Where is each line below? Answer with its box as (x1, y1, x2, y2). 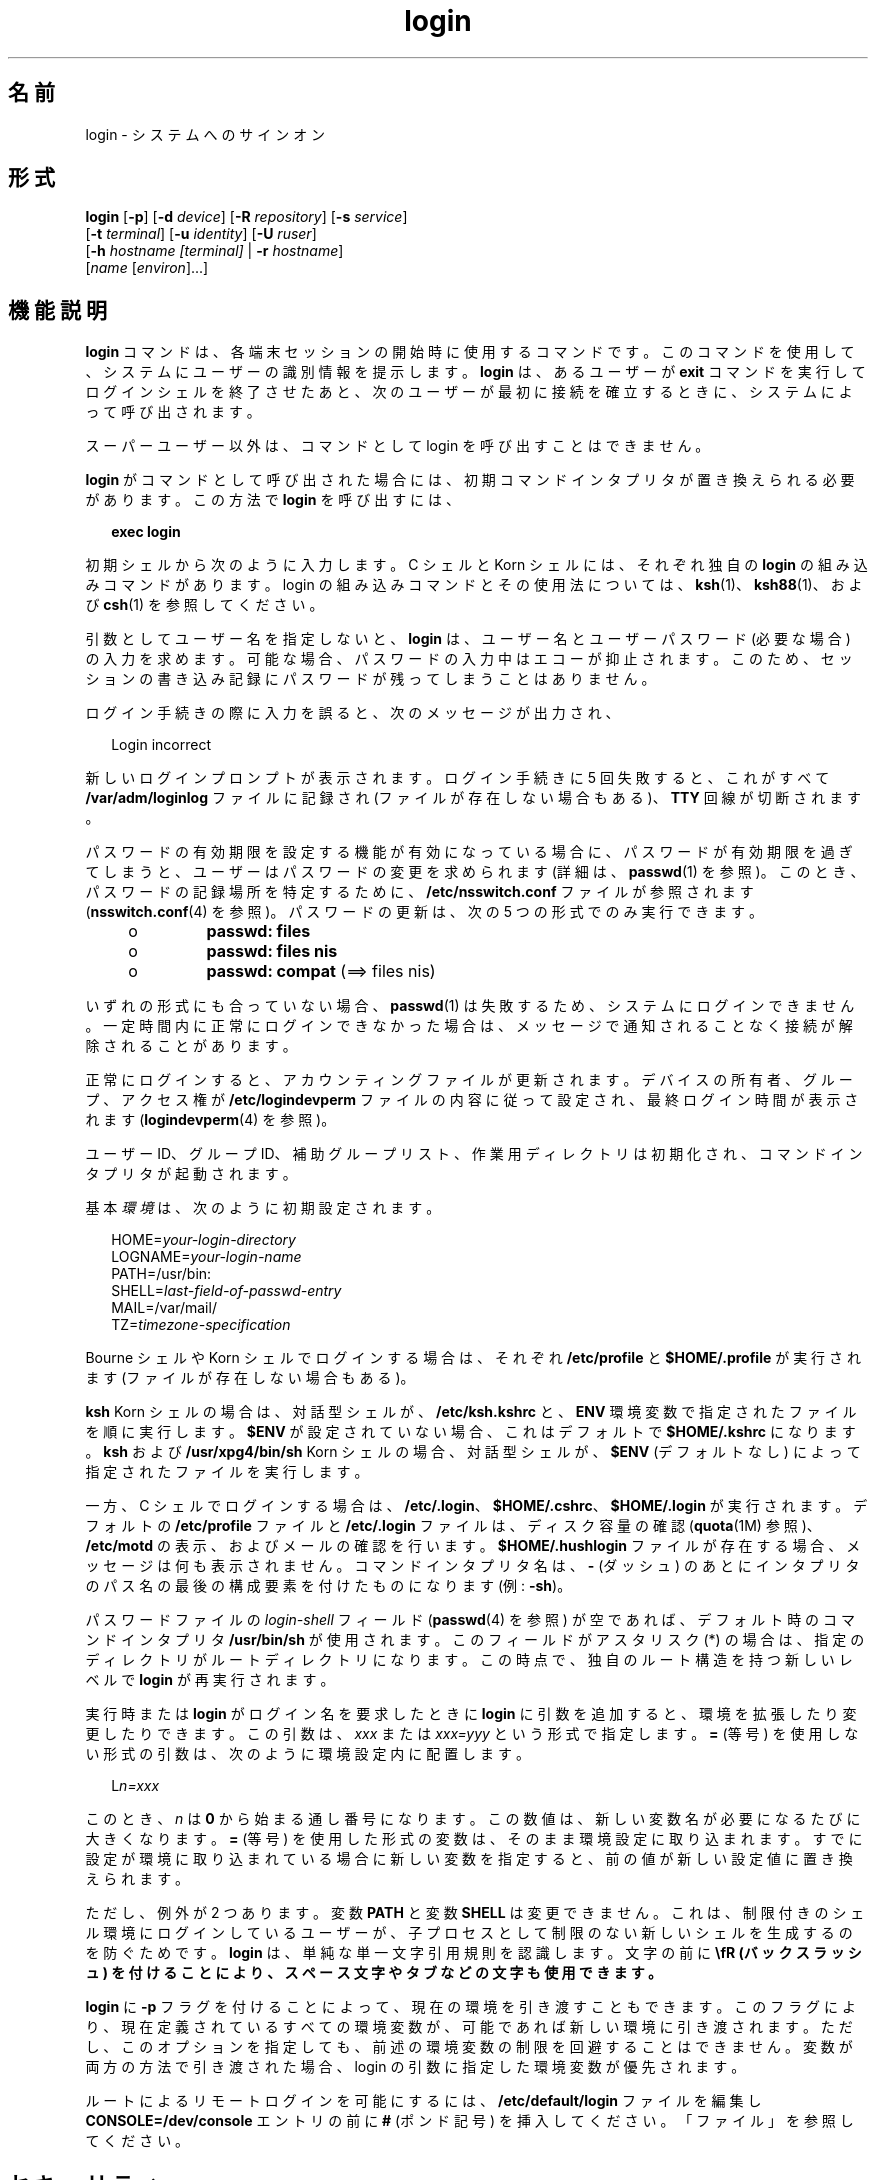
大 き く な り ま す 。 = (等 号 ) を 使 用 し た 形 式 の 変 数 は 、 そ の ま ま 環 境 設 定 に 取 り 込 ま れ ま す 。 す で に (85, 1830, 863, 1848)
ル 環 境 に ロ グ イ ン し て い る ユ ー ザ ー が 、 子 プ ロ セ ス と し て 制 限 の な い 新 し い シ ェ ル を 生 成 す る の (85, 1924, 853, 1942)
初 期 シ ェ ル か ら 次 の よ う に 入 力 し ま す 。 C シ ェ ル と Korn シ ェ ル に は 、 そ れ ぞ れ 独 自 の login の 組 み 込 (85, 556, 868, 574)
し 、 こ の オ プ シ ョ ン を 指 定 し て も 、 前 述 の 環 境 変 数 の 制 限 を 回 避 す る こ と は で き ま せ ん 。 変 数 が (85, 2038, 853, 2056)
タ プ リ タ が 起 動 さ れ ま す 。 (85, 1165, 297, 1183)
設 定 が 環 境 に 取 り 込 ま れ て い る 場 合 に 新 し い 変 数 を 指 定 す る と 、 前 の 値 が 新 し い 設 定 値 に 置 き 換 (85, 1850, 853, 1868)
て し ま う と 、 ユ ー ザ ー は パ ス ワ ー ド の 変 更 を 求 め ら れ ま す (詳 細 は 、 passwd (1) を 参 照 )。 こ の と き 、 (85, 863, 865, 881)
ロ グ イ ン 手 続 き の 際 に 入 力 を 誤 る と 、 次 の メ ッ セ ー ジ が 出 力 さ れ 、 (85, 704, 620, 722)
